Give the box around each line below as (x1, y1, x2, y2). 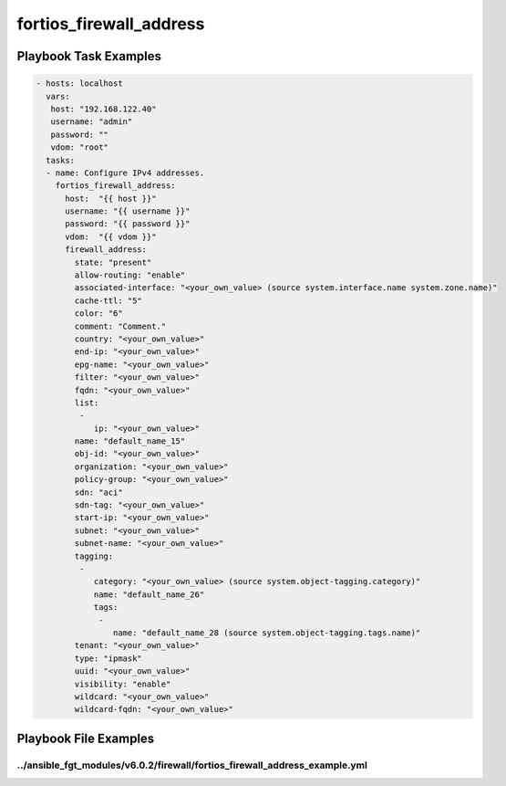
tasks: (46, 155, 76, 165)
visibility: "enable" (74, 678, 171, 689)
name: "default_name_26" (93, 589, 205, 600)
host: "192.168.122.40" (50, 103, 157, 114)
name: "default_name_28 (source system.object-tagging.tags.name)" (112, 627, 421, 638)
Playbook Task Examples (16, 48, 162, 64)
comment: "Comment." (74, 320, 167, 331)
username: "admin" (50, 117, 133, 127)
